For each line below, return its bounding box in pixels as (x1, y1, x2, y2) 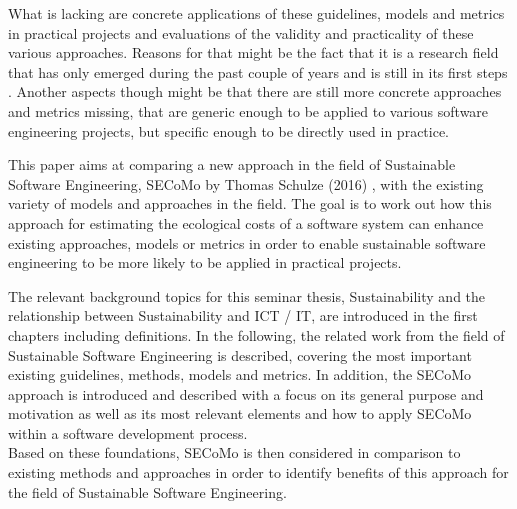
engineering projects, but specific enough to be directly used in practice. (8, 120, 450, 141)
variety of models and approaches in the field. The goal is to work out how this (8, 193, 492, 214)
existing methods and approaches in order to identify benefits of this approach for (8, 462, 509, 483)
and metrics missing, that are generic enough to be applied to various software (8, 100, 489, 121)
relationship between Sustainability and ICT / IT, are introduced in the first (8, 305, 478, 326)
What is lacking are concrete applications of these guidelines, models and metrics (8, 3, 505, 23)
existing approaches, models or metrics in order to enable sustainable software (8, 232, 486, 253)
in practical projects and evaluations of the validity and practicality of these (8, 22, 474, 43)
